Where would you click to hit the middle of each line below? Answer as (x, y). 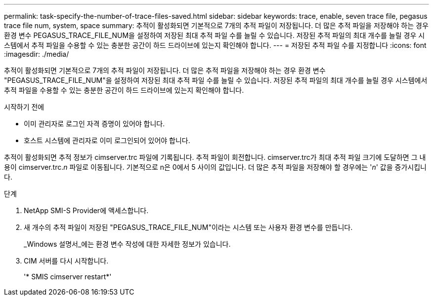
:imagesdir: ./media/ (37, 54)
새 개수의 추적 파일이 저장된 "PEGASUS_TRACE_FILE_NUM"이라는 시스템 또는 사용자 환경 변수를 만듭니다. (188, 227)
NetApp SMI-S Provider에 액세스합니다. (86, 210)
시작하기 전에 (24, 107)
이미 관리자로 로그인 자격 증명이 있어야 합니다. (94, 124)
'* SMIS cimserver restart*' (68, 277)
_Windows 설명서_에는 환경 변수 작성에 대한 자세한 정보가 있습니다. (127, 244)
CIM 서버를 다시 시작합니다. (66, 261)
